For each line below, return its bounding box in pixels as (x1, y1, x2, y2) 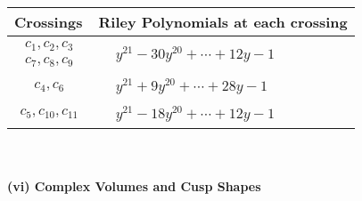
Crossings (14, 12, 83, 32)
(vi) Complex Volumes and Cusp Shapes (7, 177, 261, 196)
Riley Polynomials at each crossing (98, 12, 348, 32)
